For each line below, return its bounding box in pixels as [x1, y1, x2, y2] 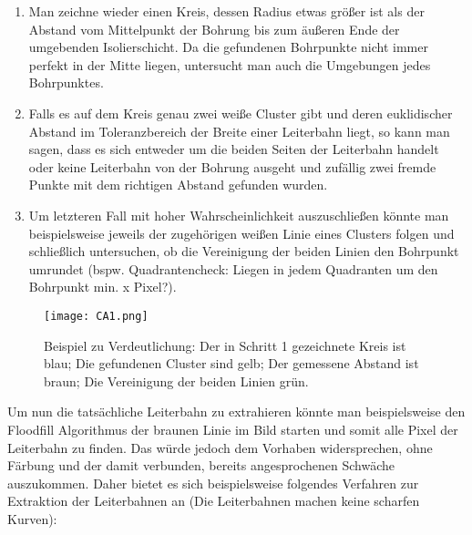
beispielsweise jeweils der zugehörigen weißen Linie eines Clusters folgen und [28, 223, 455, 242]
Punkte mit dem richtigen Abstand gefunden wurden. [28, 175, 328, 194]
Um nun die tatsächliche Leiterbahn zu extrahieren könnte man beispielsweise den [7, 402, 466, 421]
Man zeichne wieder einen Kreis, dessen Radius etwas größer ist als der [28, 2, 425, 20]
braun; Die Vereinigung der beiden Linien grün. [44, 371, 309, 390]
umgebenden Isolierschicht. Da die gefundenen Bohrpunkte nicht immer [28, 37, 428, 57]
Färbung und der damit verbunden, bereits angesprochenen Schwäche [7, 456, 395, 475]
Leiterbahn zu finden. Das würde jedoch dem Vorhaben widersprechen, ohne [7, 437, 433, 457]
